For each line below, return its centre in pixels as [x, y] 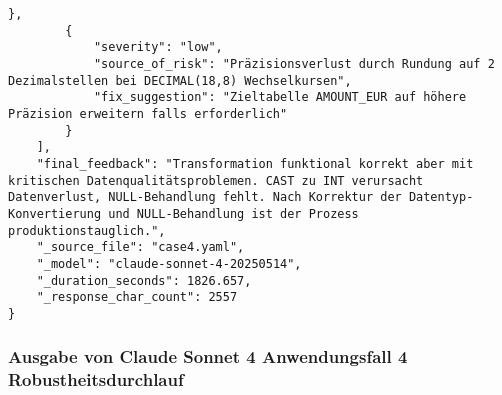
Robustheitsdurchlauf [96, 379]
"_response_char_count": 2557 [137, 297]
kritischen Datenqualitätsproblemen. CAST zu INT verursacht [216, 180]
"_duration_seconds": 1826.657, [144, 280]
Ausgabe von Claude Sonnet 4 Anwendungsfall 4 [208, 356]
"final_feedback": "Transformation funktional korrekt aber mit [255, 163]
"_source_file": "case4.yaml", [140, 247]
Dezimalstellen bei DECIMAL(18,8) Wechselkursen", [180, 80]
